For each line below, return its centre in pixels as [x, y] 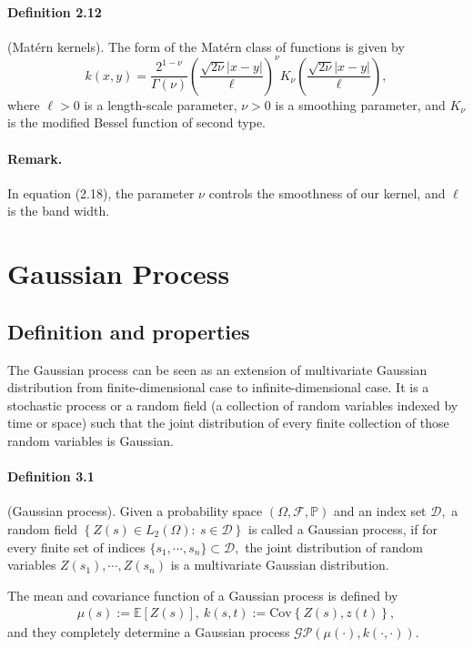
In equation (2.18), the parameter [101, 192]
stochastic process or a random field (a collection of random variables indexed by [233, 405]
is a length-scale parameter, [161, 104]
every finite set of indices [76, 547]
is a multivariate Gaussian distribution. [280, 565]
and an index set [380, 511]
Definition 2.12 [55, 11]
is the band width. [59, 211]
